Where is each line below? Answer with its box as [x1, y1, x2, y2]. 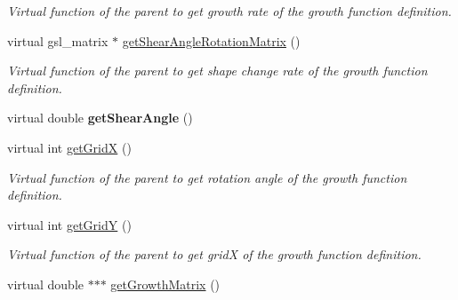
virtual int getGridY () [7, 215, 132, 233]
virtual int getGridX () [7, 138, 132, 156]
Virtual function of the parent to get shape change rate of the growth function [7, 61, 428, 80]
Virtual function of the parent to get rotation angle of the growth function [7, 168, 407, 186]
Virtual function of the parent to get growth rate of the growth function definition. [7, 2, 452, 20]
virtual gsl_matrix [7, 31, 108, 50]
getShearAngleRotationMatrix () [122, 31, 301, 50]
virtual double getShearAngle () [7, 108, 193, 127]
